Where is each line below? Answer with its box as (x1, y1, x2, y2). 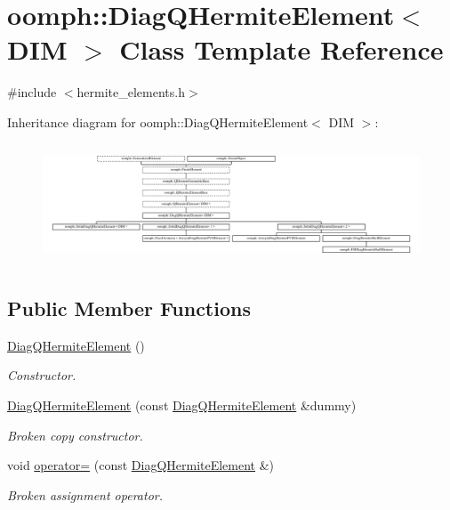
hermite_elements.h (76, 83, 185, 101)
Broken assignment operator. (7, 485, 163, 504)
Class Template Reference (119, 31, 444, 68)
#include (7, 83, 57, 101)
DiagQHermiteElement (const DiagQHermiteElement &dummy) (7, 395, 357, 414)
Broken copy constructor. (7, 425, 143, 444)
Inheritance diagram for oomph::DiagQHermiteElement (7, 112, 309, 131)
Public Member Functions (7, 294, 251, 321)
